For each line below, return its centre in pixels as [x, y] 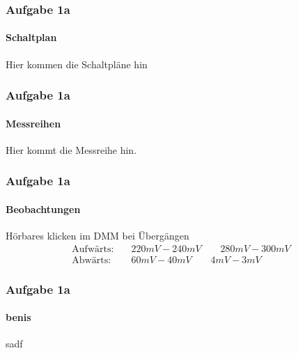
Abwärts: [92, 260]
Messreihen [33, 123]
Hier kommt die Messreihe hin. [71, 149]
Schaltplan [31, 37]
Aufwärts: [93, 249]
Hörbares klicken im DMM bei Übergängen [97, 236]
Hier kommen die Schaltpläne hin [77, 64]
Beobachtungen [43, 209]
